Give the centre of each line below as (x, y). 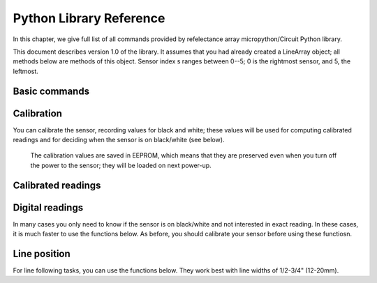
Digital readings (48, 207)
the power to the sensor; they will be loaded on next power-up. (121, 165)
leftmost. (25, 71)
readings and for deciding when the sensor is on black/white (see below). (119, 140)
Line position (42, 253)
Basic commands (51, 91)
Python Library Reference (89, 18)
